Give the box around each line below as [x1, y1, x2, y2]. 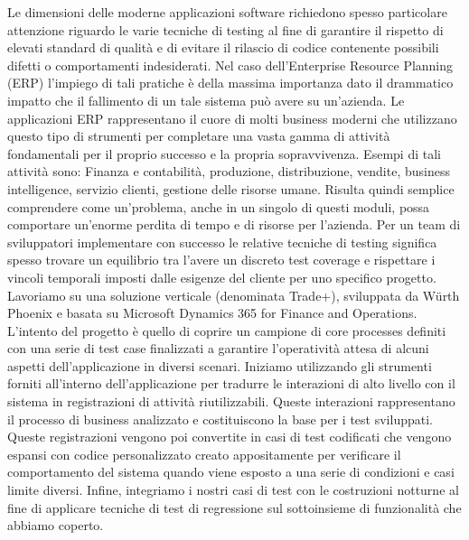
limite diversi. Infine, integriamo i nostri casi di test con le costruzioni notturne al [7, 480, 459, 499]
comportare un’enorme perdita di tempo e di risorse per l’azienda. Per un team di [7, 215, 461, 234]
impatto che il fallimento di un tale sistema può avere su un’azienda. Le [7, 90, 405, 109]
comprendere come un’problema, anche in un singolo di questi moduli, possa [7, 197, 430, 216]
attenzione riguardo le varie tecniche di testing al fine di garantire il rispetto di [7, 20, 444, 39]
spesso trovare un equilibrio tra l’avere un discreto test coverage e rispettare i [7, 250, 436, 269]
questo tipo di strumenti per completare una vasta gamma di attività [7, 126, 390, 145]
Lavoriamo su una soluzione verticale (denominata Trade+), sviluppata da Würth [7, 285, 460, 304]
